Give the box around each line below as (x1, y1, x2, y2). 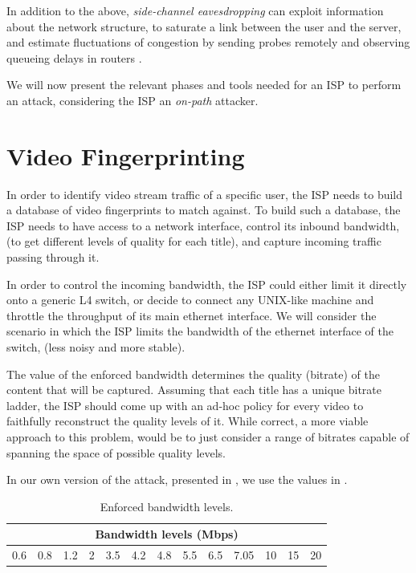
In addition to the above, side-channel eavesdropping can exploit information (6, 2, 384, 18)
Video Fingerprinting (6, 139, 245, 172)
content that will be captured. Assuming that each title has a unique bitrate (6, 381, 381, 398)
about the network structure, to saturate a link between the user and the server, (6, 18, 402, 35)
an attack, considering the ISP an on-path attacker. (6, 91, 259, 108)
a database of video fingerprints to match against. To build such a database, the (6, 201, 401, 218)
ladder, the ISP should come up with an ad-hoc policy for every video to (6, 396, 364, 413)
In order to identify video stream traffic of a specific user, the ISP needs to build (6, 185, 403, 202)
